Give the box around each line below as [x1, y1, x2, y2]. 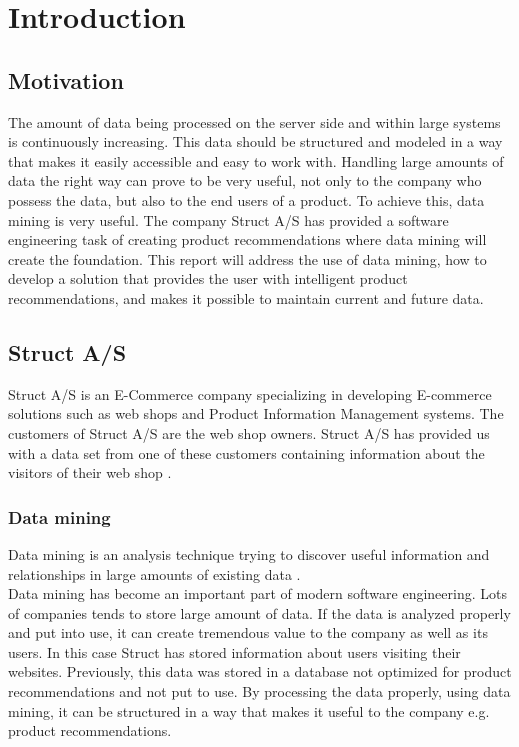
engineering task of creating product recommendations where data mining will [8, 229, 487, 250]
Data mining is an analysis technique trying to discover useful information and [8, 543, 490, 564]
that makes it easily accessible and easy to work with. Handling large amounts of [8, 150, 504, 171]
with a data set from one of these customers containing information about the [8, 442, 485, 463]
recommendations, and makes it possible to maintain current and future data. [8, 287, 484, 308]
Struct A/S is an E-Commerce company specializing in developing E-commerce [8, 383, 492, 404]
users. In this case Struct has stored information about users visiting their [8, 641, 461, 662]
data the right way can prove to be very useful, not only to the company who [8, 170, 482, 191]
